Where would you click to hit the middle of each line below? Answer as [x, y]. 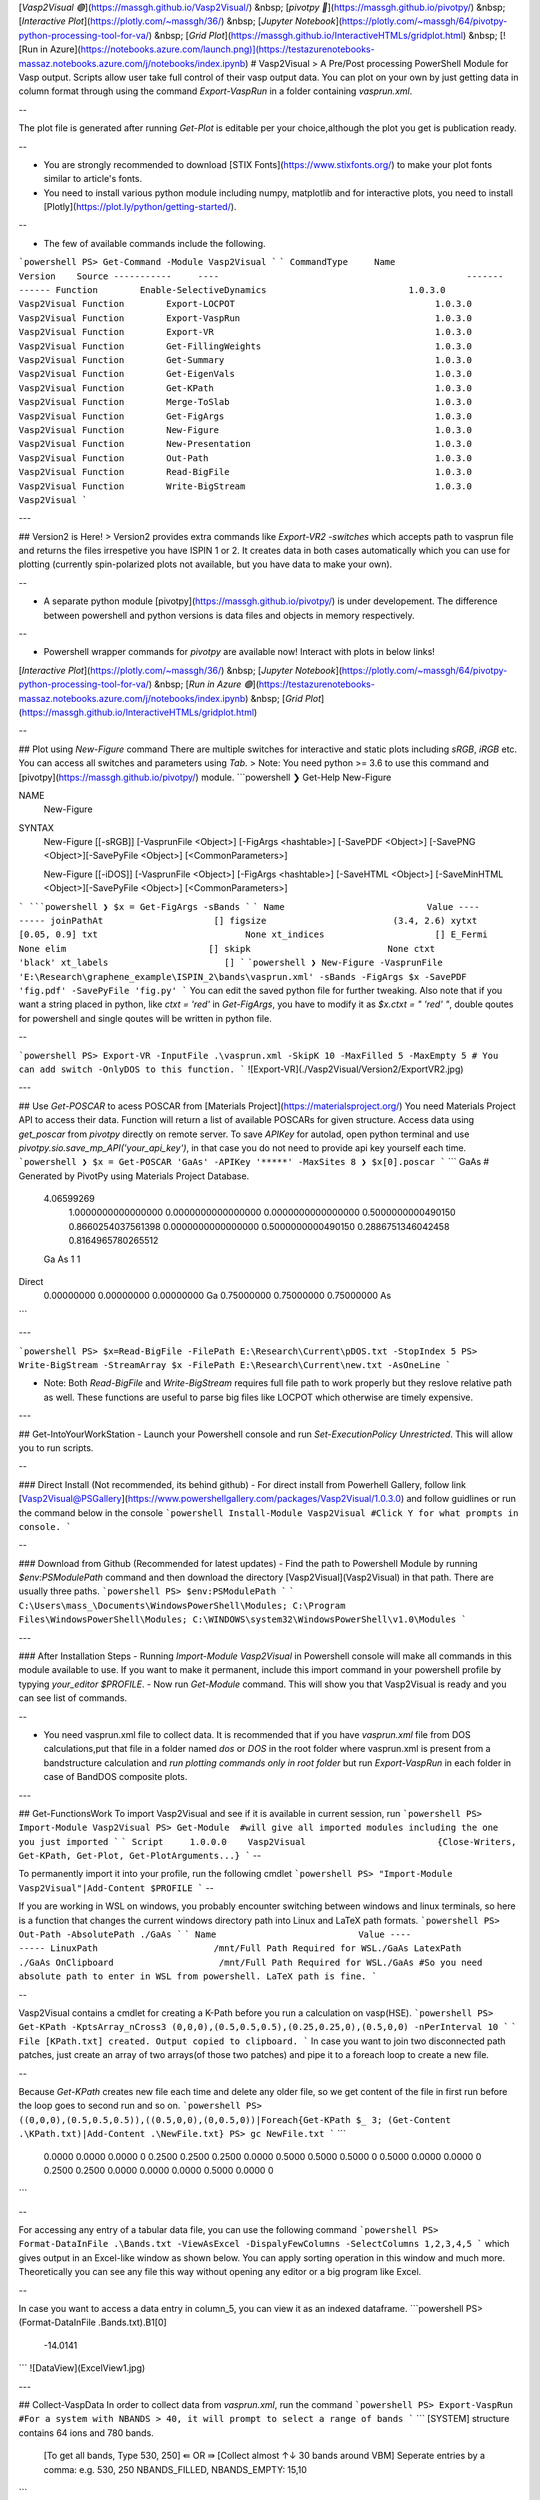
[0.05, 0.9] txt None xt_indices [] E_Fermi [253, 934]
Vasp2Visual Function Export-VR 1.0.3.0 [245, 332]
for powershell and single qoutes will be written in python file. [145, 1018]
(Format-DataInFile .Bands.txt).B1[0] [92, 2322]
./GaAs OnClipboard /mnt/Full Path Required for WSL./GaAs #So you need [250, 1962]
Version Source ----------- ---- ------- [261, 276]
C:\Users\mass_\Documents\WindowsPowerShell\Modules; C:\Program [182, 1605]
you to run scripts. [56, 1447]
